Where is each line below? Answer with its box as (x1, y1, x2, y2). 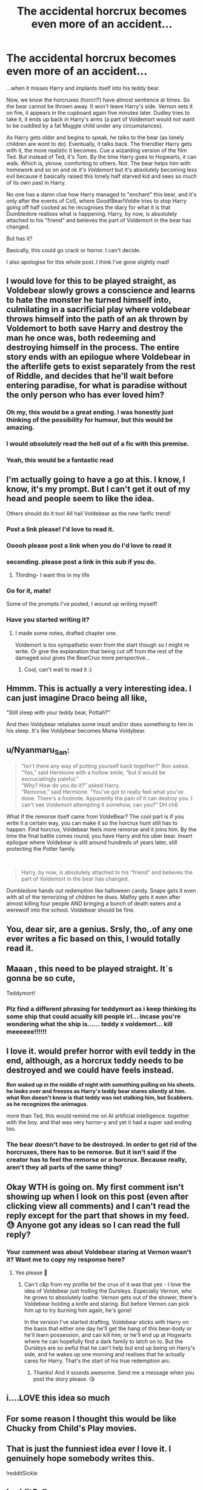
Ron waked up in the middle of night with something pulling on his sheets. (6, 1081, 196, 1088)
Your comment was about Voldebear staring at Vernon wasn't (6, 1248, 192, 1256)
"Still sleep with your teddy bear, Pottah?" (6, 709, 110, 716)
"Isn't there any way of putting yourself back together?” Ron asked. (21, 763, 190, 770)
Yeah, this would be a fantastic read (6, 456, 114, 464)
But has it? (6, 235, 33, 242)
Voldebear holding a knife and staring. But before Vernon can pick (24, 1300, 190, 1307)
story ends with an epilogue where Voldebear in (6, 352, 191, 362)
